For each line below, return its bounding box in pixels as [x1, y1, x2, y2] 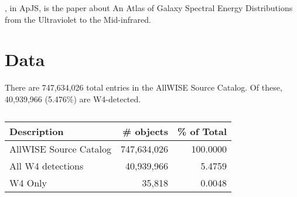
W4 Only [9, 175, 47, 189]
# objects [122, 124, 168, 138]
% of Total [177, 124, 227, 138]
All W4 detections [9, 158, 84, 172]
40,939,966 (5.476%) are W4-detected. [5, 92, 141, 105]
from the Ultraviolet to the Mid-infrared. [5, 13, 151, 25]
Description [9, 124, 64, 138]
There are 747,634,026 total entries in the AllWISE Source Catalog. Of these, [5, 81, 282, 94]
